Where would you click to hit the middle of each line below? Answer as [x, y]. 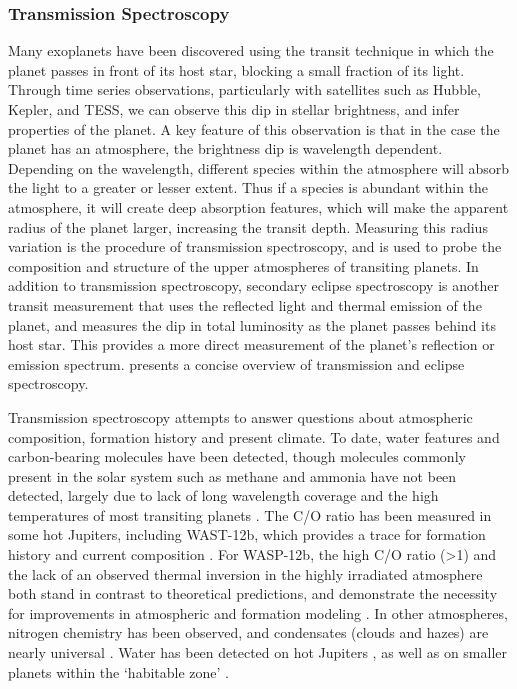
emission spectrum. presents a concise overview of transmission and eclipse [236, 363]
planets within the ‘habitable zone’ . [119, 671]
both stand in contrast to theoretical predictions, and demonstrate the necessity [253, 593]
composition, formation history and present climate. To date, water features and [254, 436]
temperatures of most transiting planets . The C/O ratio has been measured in [250, 514]
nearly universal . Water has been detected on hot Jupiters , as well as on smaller [257, 652]
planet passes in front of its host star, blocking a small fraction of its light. [236, 69]
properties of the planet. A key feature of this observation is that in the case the [254, 128]
